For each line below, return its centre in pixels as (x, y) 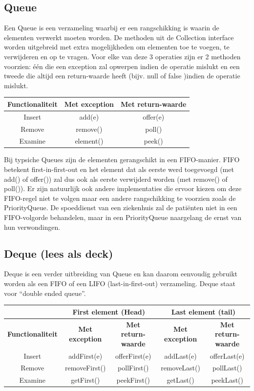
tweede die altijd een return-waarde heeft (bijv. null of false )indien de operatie (122, 76)
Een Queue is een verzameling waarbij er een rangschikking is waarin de (112, 28)
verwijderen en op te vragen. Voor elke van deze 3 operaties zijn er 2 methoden (122, 56)
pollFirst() (133, 368)
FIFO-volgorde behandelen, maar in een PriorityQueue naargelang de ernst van (123, 217)
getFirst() (85, 380)
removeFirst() (85, 368)
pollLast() (227, 368)
